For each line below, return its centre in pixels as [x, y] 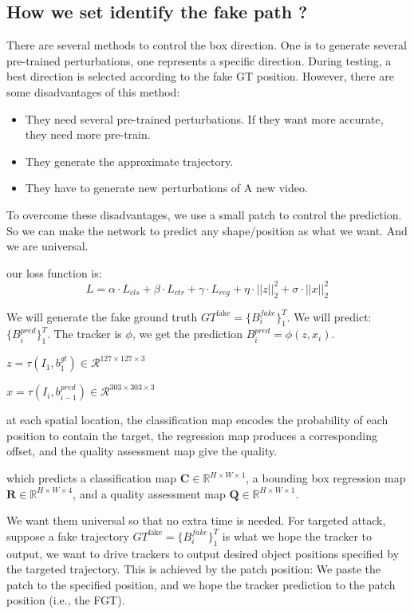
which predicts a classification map [91, 478]
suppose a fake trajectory [68, 535]
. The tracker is [84, 334]
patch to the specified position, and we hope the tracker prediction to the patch [201, 584]
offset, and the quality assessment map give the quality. [142, 451]
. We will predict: [329, 316]
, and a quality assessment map [149, 493]
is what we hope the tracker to [297, 535]
